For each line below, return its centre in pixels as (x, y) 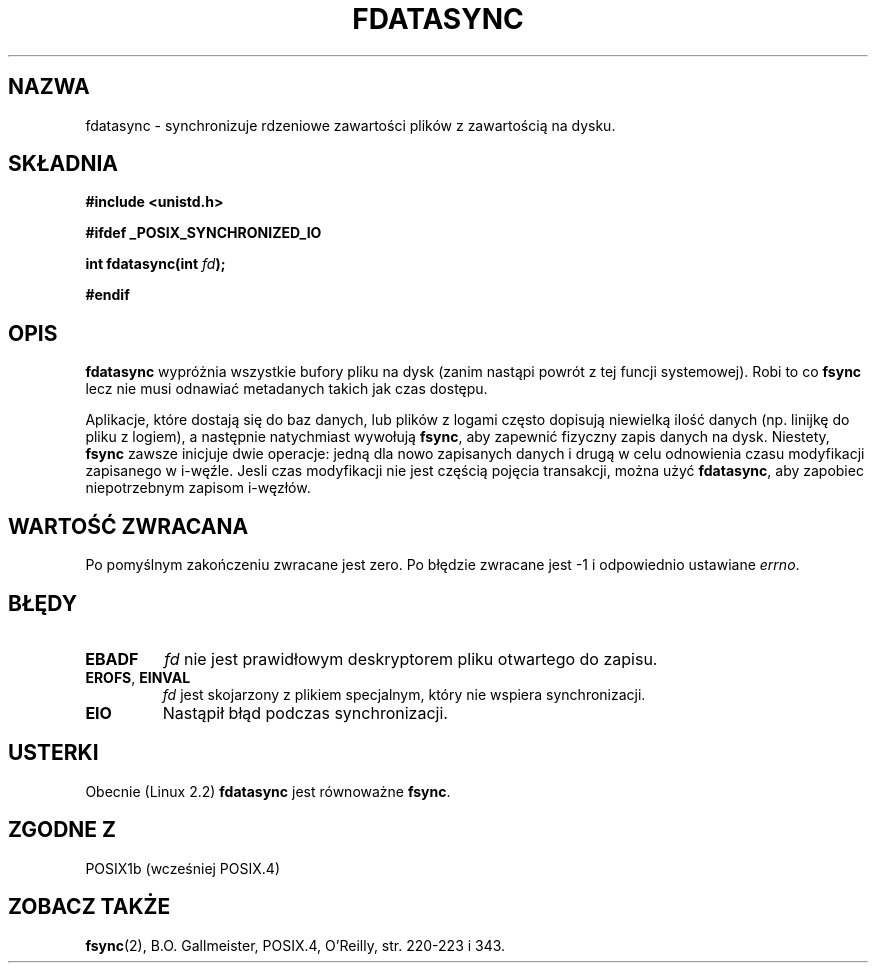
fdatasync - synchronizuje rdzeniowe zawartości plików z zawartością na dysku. (350, 125)
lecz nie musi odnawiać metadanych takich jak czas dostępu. (286, 389)
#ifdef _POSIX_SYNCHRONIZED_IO (203, 233)
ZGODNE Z (62, 830)
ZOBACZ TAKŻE (89, 907)
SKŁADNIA (63, 164)
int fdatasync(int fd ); (155, 264)
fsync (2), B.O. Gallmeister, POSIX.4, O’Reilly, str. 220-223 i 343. (295, 945)
